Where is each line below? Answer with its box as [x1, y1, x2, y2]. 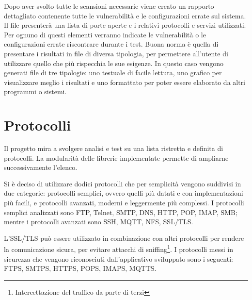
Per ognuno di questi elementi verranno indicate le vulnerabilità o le [4, 29, 206, 39]
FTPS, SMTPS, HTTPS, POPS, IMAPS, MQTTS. [4, 263, 157, 273]
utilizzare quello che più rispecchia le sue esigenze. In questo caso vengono [4, 58, 224, 68]
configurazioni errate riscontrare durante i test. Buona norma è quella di [4, 39, 219, 49]
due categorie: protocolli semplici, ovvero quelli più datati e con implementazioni [4, 188, 243, 198]
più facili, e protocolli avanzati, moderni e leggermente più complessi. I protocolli [4, 198, 244, 208]
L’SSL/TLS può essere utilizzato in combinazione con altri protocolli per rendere [4, 233, 244, 243]
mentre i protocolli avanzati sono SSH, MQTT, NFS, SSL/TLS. [4, 217, 193, 227]
